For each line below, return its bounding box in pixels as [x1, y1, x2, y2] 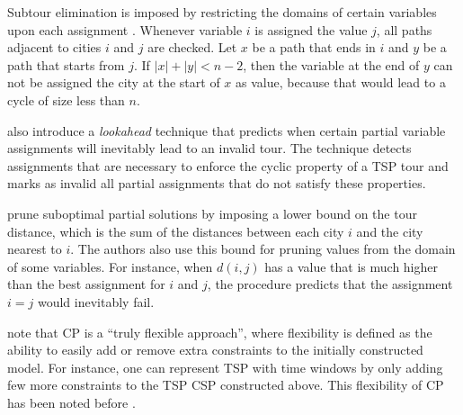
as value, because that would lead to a [236, 73, 446, 92]
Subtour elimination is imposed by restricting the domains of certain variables [7, 3, 437, 21]
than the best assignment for [7, 275, 165, 293]
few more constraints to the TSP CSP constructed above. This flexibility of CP [7, 375, 444, 394]
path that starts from [7, 55, 125, 74]
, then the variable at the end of [243, 55, 420, 74]
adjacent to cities [7, 38, 102, 57]
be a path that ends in [252, 38, 376, 57]
